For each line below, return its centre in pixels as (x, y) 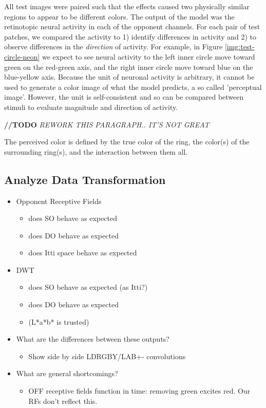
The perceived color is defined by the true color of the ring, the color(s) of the (127, 142)
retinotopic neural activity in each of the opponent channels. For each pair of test (132, 26)
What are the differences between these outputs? (93, 339)
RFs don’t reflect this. (63, 401)
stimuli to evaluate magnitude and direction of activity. (91, 107)
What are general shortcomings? (67, 373)
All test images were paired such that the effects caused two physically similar (127, 6)
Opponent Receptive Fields (59, 201)
